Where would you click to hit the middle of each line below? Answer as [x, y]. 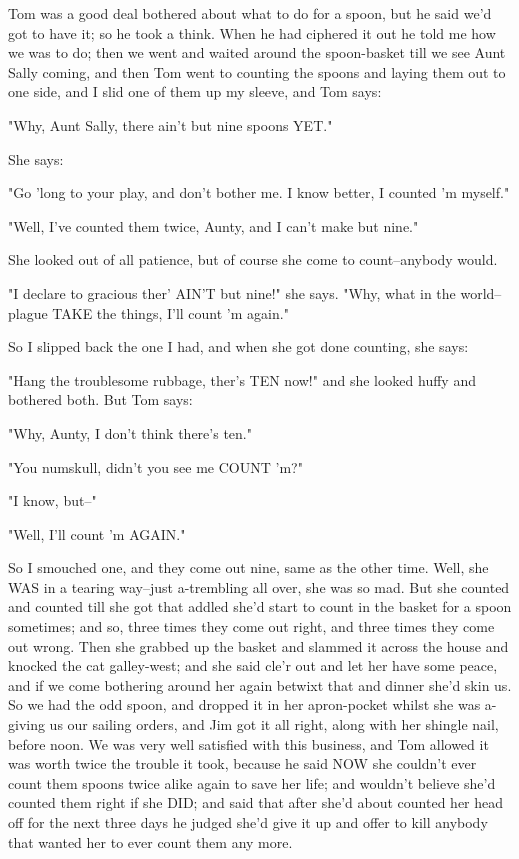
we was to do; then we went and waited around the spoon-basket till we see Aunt [257, 52]
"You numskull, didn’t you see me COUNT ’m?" [155, 466]
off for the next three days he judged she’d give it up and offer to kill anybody [248, 822]
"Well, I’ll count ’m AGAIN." [97, 533]
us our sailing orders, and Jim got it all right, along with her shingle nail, [274, 724]
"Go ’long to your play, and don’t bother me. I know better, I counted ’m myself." [259, 192]
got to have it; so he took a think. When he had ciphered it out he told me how [252, 32]
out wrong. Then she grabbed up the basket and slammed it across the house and [258, 645]
